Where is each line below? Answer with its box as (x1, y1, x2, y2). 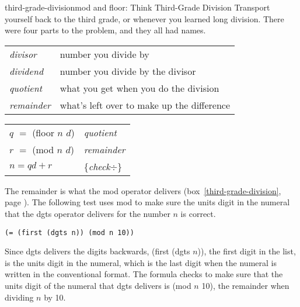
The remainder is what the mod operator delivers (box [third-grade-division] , (5, 184, 281, 196)
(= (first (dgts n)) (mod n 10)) (5, 228, 134, 237)
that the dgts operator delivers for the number (5, 207, 170, 219)
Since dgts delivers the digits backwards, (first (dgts (5, 245, 190, 257)
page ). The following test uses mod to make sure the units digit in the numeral (5, 196, 290, 208)
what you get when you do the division (60, 81, 219, 95)
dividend (9, 64, 44, 78)
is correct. (180, 207, 216, 219)
